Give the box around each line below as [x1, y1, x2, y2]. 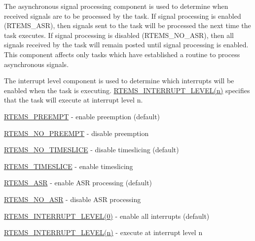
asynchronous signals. [4, 59, 69, 69]
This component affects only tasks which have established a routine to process [4, 49, 240, 59]
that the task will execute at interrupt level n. [4, 95, 143, 105]
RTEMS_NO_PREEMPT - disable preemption [4, 128, 149, 138]
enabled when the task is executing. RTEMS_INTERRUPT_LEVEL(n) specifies [4, 85, 250, 95]
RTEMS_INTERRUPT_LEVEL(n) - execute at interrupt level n [4, 227, 203, 238]
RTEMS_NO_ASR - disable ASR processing [4, 194, 141, 204]
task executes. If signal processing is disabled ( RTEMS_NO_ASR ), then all [4, 30, 234, 40]
